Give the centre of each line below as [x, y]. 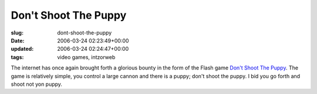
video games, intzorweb [86, 57]
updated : [22, 49]
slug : [17, 33]
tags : [17, 57]
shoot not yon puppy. [37, 84]
